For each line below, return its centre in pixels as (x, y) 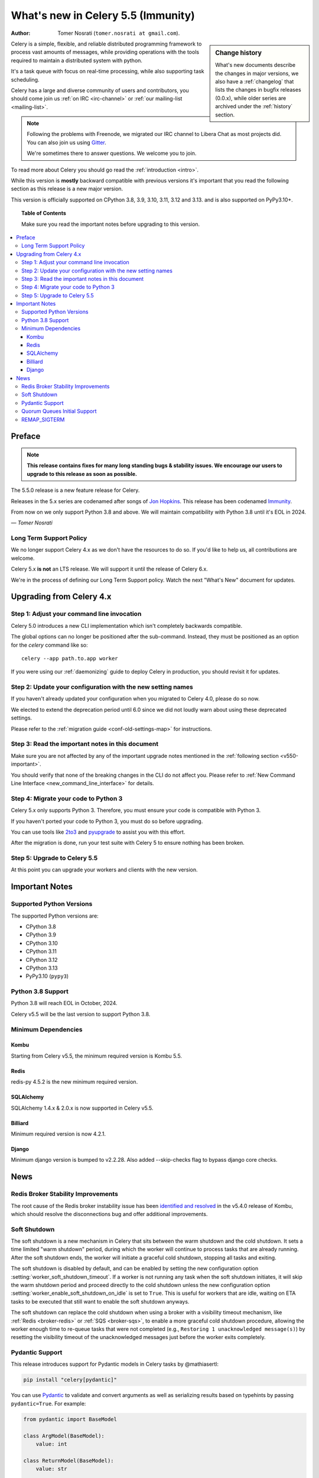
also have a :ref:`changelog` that (255, 81)
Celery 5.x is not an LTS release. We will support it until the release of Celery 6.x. (109, 569)
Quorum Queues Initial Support (59, 411)
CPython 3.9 (41, 935)
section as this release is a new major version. (67, 189)
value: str (51, 1469)
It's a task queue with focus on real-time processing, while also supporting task (108, 72)
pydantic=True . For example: (48, 1404)
